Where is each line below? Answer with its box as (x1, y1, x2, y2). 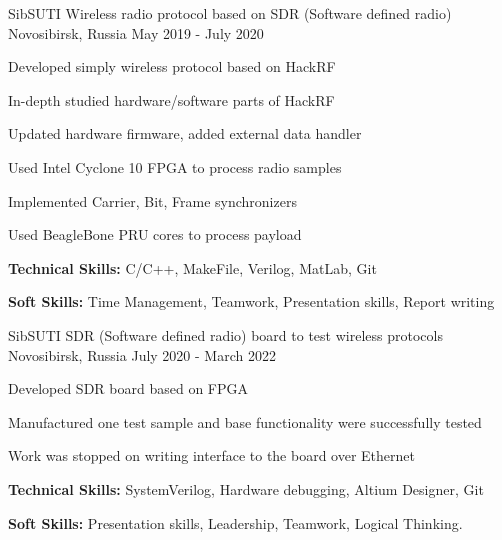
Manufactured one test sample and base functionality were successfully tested (8, 411, 482, 432)
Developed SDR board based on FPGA (8, 378, 248, 399)
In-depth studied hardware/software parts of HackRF (8, 89, 335, 110)
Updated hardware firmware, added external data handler (8, 123, 362, 144)
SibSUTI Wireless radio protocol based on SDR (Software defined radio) (8, 3, 452, 23)
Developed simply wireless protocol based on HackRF (8, 56, 336, 77)
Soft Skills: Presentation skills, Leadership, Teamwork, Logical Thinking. (8, 512, 463, 533)
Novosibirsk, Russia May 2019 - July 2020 (8, 22, 264, 43)
